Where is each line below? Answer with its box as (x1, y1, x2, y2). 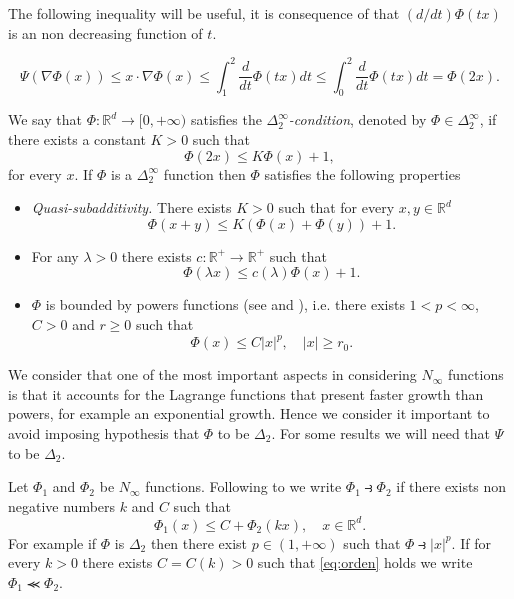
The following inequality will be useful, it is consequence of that (8, 3, 400, 23)
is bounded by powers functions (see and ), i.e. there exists (45, 294, 405, 315)
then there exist (150, 532, 248, 553)
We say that (8, 109, 82, 130)
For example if (8, 532, 97, 553)
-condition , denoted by (288, 109, 427, 130)
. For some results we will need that (271, 422, 491, 443)
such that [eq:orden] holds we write (257, 552, 473, 573)
